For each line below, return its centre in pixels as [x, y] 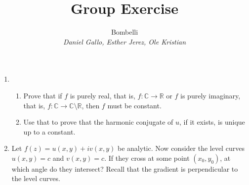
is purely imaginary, [210, 95]
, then [91, 105]
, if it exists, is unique [212, 122]
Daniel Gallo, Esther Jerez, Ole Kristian [124, 41]
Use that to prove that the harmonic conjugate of [98, 122]
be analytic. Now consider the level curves [181, 148]
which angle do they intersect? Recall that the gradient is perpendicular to [125, 168]
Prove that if [43, 95]
